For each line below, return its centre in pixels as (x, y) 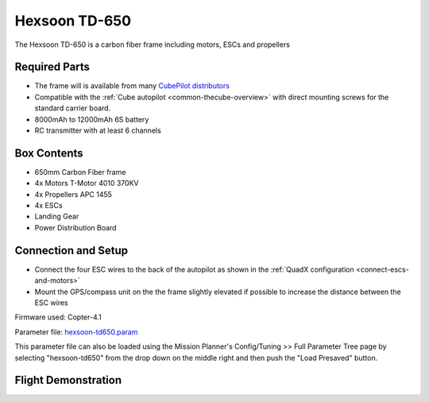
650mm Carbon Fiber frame (80, 172)
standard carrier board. (73, 108)
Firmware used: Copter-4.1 (58, 317)
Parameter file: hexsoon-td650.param (76, 332)
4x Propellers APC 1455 (73, 194)
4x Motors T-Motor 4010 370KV (87, 184)
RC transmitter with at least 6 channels (98, 130)
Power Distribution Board (75, 227)
